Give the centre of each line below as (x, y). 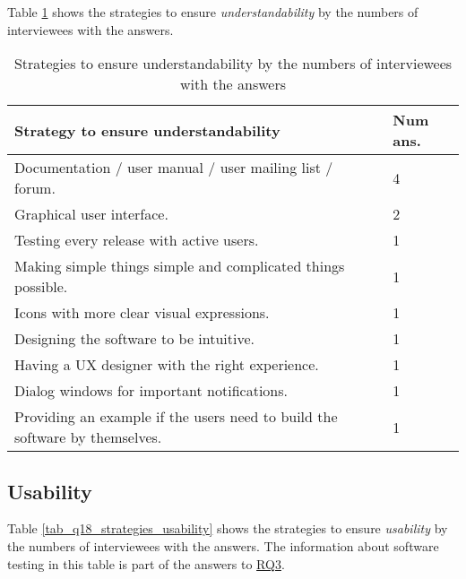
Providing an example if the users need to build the (176, 417)
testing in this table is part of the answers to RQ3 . (146, 563)
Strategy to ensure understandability (147, 130)
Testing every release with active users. (137, 240)
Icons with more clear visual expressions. (142, 313)
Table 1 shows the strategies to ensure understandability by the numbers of (213, 12)
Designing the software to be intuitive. (135, 339)
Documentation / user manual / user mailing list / (174, 168)
